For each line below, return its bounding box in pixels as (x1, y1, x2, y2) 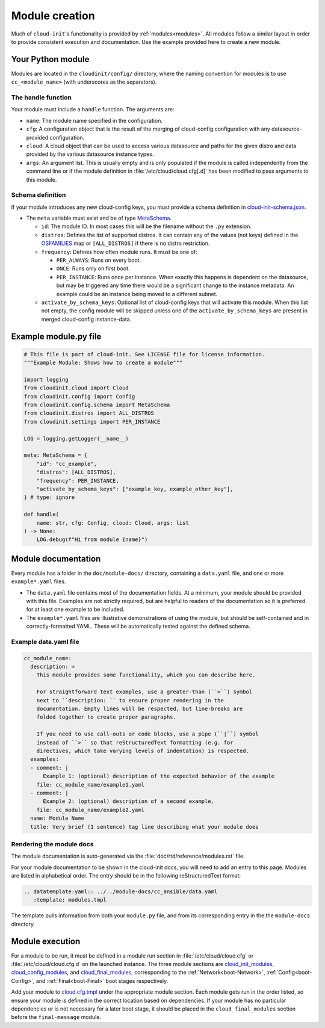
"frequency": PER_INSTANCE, (36, 477, 120, 484)
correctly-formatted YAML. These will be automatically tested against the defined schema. (26, 623, 251, 630)
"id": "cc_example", (36, 460, 97, 467)
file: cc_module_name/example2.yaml (36, 807, 144, 813)
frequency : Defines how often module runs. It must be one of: (41, 248, 198, 255)
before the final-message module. (11, 1014, 102, 1021)
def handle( (23, 511, 60, 518)
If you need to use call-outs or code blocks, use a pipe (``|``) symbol (36, 731, 259, 737)
